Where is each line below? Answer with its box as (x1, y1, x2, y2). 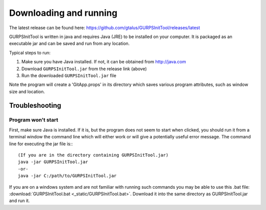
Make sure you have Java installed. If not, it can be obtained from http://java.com (21, 59, 186, 65)
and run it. (9, 198, 30, 204)
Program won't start (9, 117, 59, 124)
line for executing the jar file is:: (9, 141, 73, 147)
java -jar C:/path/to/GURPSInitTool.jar (18, 173, 117, 179)
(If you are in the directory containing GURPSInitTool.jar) (18, 152, 168, 158)
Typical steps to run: (9, 49, 51, 55)
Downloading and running (9, 7, 118, 18)
